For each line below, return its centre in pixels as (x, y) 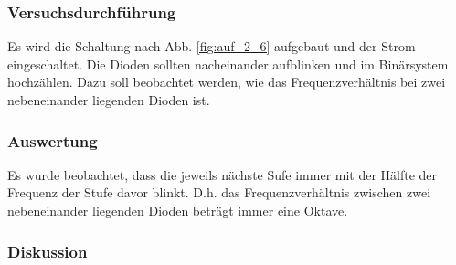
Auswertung (53, 140)
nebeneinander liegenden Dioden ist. (109, 100)
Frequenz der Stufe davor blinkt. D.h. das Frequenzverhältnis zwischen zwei (219, 192)
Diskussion (48, 251)
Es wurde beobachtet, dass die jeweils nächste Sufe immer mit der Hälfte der (223, 174)
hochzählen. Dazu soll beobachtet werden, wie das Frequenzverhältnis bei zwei (227, 82)
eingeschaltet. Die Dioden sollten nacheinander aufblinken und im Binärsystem (228, 64)
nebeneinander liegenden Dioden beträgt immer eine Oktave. (178, 210)
